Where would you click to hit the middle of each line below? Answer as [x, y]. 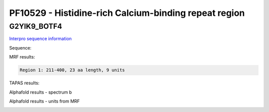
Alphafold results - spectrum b [41, 92]
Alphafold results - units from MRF [44, 101]
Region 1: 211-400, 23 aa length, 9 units [72, 70]
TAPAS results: [24, 83]
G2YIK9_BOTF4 [36, 26]
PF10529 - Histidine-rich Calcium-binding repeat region [127, 13]
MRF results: [22, 57]
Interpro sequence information [41, 39]
